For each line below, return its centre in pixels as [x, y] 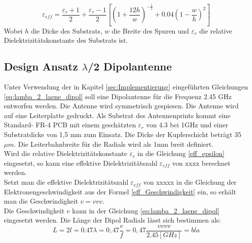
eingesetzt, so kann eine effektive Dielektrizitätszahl [81, 163]
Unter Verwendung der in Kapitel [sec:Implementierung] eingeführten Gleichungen [126, 87]
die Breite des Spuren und [150, 30]
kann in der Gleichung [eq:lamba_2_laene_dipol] [146, 210]
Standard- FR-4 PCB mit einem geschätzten [70, 125]
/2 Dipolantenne [130, 66]
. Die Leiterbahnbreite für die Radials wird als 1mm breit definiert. [114, 144]
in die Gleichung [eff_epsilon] [181, 153]
